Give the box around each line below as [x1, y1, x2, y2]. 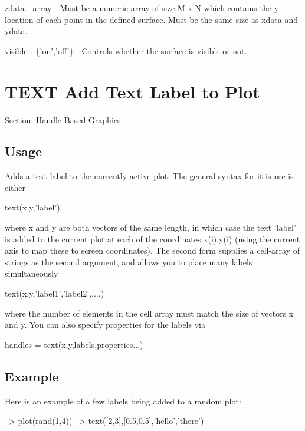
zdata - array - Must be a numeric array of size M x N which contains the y [5, 2, 278, 14]
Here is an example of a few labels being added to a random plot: [5, 394, 241, 407]
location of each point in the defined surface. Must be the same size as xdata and [5, 13, 299, 25]
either [5, 181, 26, 193]
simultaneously [5, 267, 58, 279]
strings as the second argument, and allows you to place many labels [5, 255, 252, 268]
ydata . [5, 25, 28, 37]
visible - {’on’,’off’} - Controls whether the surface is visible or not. [5, 44, 247, 57]
